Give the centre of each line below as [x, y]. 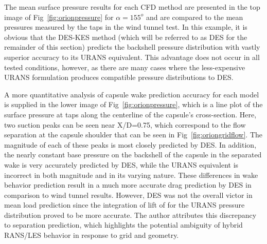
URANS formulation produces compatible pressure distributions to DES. [119, 77]
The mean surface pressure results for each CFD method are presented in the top [132, 7]
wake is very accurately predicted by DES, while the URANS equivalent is [121, 164]
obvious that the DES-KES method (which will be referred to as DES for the [126, 37]
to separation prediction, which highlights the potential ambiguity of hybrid [123, 225]
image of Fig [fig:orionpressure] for [59, 17]
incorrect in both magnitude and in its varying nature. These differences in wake [131, 175]
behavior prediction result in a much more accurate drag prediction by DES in [128, 185]
